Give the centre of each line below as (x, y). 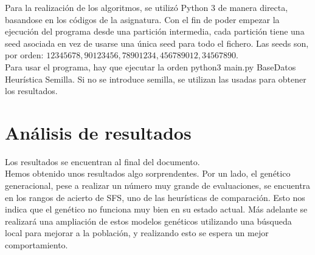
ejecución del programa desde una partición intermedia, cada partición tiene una (155, 31)
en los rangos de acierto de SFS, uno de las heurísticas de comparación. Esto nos (155, 197)
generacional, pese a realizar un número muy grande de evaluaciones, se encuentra (158, 185)
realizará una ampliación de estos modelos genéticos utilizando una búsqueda (148, 221)
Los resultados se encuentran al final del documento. (102, 161)
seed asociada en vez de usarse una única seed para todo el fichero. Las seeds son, (157, 43)
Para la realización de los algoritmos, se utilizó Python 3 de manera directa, (147, 7)
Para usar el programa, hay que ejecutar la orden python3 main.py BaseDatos (151, 66)
